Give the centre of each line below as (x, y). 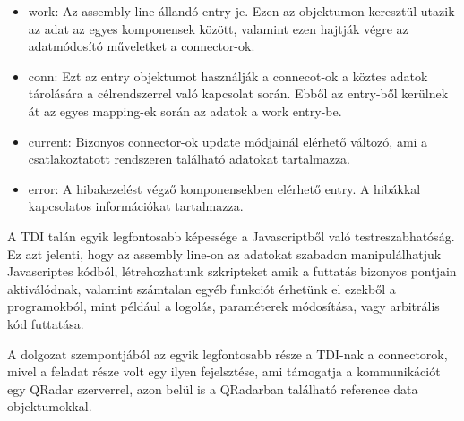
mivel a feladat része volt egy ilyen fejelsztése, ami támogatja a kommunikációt (224, 371)
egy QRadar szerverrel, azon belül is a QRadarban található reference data (213, 388)
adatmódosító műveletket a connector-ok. (142, 46)
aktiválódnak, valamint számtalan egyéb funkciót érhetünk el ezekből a (202, 288)
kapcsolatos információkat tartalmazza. (136, 206)
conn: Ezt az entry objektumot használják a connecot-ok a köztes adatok (228, 76)
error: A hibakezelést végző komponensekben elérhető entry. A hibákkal (224, 188)
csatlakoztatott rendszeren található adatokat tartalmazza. (189, 159)
